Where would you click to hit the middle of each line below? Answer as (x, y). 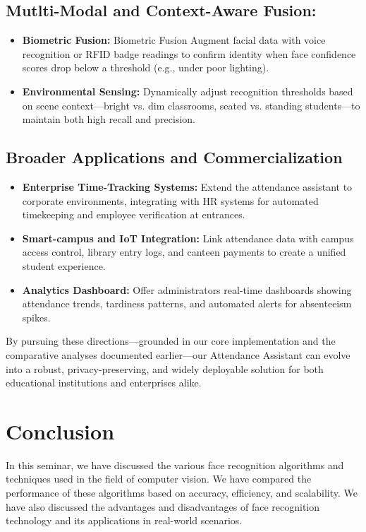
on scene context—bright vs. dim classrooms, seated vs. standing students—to (191, 105)
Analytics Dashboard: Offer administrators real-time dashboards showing (187, 289)
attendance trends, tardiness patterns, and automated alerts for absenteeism (187, 303)
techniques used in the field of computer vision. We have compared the (159, 479)
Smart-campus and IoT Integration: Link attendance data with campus (188, 238)
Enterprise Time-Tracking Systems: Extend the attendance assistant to (187, 186)
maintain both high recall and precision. (109, 119)
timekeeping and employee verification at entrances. (134, 214)
